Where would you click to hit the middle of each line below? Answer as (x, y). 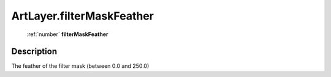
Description (34, 52)
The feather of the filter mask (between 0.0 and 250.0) (80, 66)
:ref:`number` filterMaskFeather (67, 34)
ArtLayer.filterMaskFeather (83, 16)
